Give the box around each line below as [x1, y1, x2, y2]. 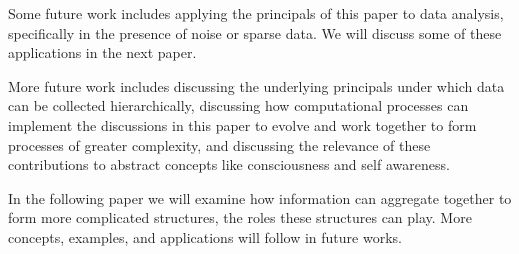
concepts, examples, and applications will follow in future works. [8, 226, 402, 247]
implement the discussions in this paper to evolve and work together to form [8, 114, 477, 135]
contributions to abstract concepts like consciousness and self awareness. [8, 154, 450, 175]
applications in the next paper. [8, 42, 197, 63]
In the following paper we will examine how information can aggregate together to [8, 187, 512, 208]
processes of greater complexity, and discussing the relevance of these [8, 134, 431, 155]
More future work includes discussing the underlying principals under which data [8, 75, 505, 96]
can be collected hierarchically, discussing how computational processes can [8, 95, 469, 116]
